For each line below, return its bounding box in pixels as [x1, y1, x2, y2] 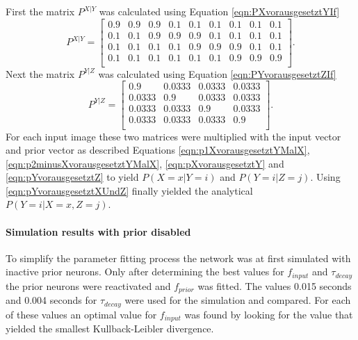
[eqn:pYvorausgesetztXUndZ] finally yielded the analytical [6, 183, 253, 197]
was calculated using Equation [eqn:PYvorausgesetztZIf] [98, 66, 336, 81]
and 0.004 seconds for [6, 293, 97, 307]
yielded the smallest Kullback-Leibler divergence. [6, 321, 214, 336]
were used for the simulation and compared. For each [124, 293, 351, 307]
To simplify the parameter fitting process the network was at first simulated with [6, 250, 351, 265]
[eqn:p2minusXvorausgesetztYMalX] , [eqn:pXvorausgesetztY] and [6, 156, 284, 170]
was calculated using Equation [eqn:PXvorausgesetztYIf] [99, 4, 340, 18]
